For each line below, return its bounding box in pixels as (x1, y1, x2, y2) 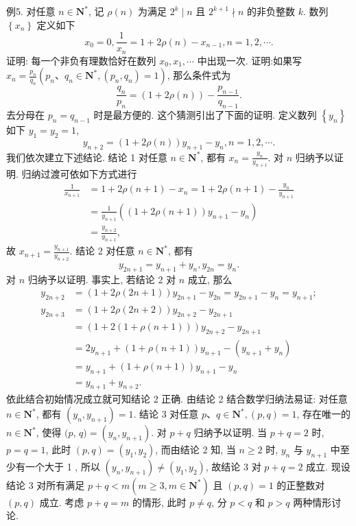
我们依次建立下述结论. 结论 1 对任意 (6, 150, 167, 164)
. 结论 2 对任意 (69, 243, 135, 258)
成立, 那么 (187, 272, 233, 286)
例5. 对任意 (6, 4, 56, 18)
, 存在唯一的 (296, 407, 351, 421)
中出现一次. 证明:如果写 (197, 53, 302, 67)
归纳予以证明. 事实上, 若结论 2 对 (27, 272, 176, 286)
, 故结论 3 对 (205, 459, 261, 473)
